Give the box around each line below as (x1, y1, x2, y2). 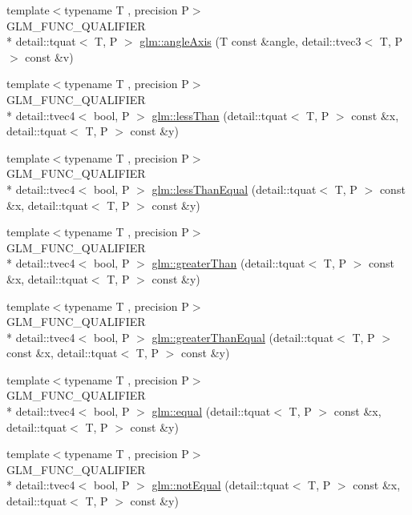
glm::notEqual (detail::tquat (151, 477, 289, 493)
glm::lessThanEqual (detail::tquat (151, 180, 317, 197)
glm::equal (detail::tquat (151, 403, 271, 420)
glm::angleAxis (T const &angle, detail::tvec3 (139, 33, 362, 50)
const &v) (25, 48, 74, 65)
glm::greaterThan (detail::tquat (151, 255, 305, 272)
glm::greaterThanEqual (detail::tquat (151, 328, 334, 345)
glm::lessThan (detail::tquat (151, 107, 288, 123)
